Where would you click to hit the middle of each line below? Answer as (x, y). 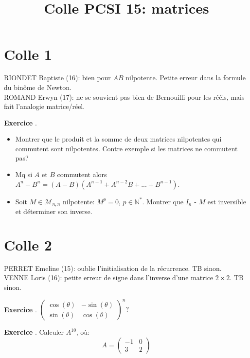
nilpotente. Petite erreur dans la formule (186, 78)
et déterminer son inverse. (54, 211)
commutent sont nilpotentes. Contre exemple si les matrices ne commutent (126, 148)
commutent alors (82, 174)
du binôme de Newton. (38, 87)
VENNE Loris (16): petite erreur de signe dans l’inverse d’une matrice (109, 277)
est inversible (227, 201)
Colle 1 (28, 54)
